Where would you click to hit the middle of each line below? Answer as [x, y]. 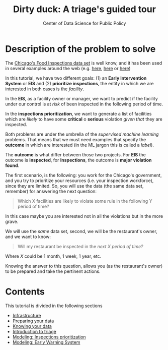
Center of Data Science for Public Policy [85, 23]
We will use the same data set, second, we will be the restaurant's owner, [81, 231]
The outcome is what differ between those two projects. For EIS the [75, 154]
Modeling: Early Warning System [46, 342]
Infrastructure [27, 315]
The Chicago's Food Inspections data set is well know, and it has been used [84, 63]
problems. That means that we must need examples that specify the [76, 139]
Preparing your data [33, 321]
